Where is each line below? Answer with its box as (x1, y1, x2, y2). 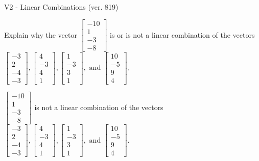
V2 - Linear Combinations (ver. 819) (4, 2, 119, 12)
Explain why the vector (4, 29, 77, 40)
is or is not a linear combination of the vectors (110, 29, 255, 40)
